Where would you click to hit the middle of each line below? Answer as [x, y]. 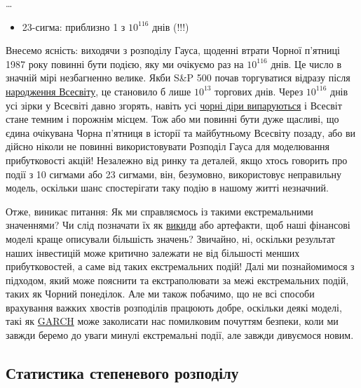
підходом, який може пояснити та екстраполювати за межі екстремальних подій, [177, 280]
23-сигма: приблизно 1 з [74, 26]
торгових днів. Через [259, 91]
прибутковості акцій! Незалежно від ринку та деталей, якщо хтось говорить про [177, 160]
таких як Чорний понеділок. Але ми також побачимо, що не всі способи [160, 294]
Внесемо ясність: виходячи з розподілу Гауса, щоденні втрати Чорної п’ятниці [173, 50]
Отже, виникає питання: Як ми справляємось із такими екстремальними [159, 211]
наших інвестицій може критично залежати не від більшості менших [153, 252]
